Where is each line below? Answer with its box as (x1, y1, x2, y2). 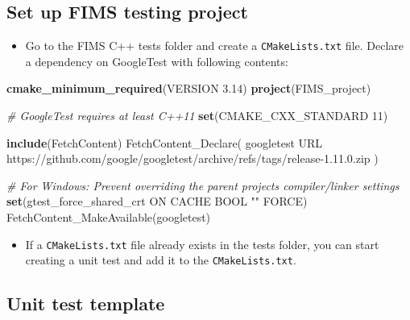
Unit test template (6, 291, 165, 316)
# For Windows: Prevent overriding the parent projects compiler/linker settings (6, 177, 400, 193)
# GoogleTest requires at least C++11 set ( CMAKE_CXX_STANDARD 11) (6, 107, 388, 124)
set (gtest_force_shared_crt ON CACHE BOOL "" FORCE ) (6, 193, 308, 210)
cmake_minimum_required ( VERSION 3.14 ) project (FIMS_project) (6, 80, 371, 97)
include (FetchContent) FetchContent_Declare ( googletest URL (6, 134, 323, 151)
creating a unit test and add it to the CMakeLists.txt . (25, 251, 296, 268)
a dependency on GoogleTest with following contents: (25, 52, 288, 69)
